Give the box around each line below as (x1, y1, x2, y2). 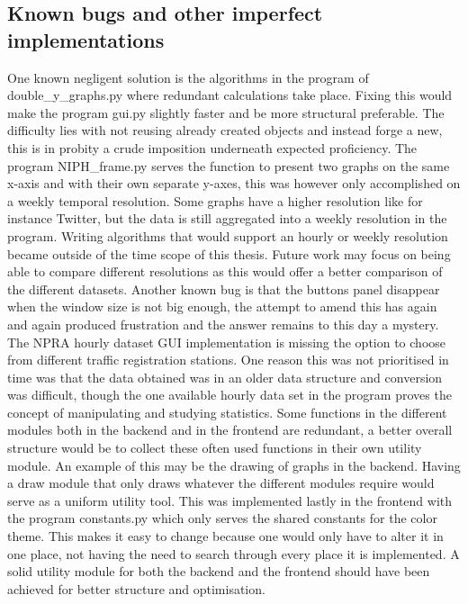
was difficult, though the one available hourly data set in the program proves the (7, 385, 452, 404)
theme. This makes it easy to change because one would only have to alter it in (7, 527, 444, 545)
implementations (7, 25, 165, 53)
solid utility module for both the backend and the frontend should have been (7, 562, 430, 581)
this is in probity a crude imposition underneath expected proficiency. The (7, 138, 418, 157)
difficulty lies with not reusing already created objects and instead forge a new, (7, 121, 443, 140)
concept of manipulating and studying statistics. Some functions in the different (7, 402, 447, 421)
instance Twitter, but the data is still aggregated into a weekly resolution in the (7, 209, 447, 228)
